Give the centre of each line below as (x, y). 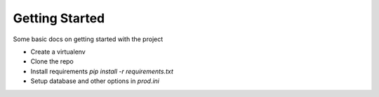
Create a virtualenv (58, 52)
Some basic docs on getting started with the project (88, 39)
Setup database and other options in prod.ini (95, 81)
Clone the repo (52, 61)
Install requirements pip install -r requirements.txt (102, 71)
